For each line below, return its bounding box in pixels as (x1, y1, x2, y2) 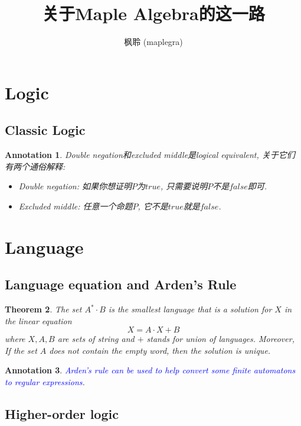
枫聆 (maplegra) (124, 35, 183, 48)
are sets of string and (57, 333, 135, 345)
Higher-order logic (5, 405, 119, 423)
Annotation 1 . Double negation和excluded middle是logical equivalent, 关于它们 (5, 149, 295, 161)
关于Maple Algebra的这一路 (42, 1, 265, 25)
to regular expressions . (5, 376, 85, 388)
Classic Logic (5, 121, 86, 139)
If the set (5, 344, 37, 356)
